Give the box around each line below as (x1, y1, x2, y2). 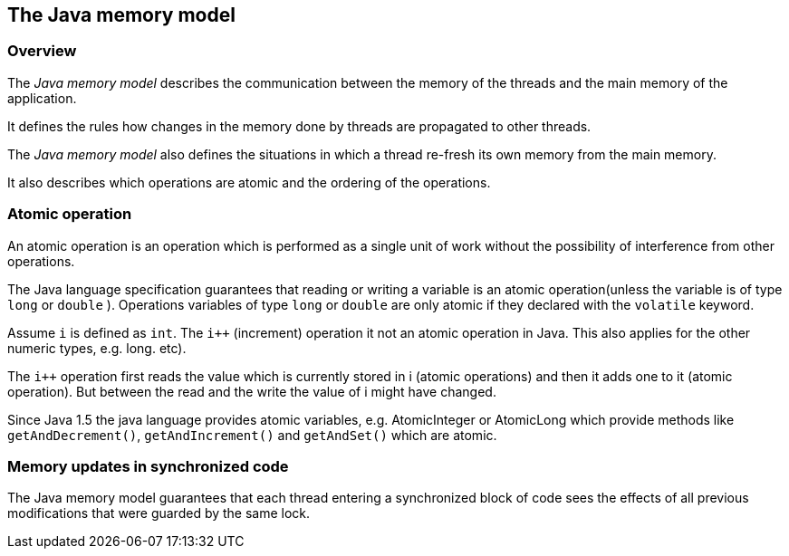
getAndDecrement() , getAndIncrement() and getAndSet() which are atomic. (7, 427, 497, 443)
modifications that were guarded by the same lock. (7, 505, 311, 522)
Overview (7, 42, 77, 61)
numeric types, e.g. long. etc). (7, 340, 187, 356)
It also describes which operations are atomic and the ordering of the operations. (7, 174, 491, 190)
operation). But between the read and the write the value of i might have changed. (7, 383, 496, 399)
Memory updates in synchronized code (7, 456, 289, 475)
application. (7, 90, 77, 106)
